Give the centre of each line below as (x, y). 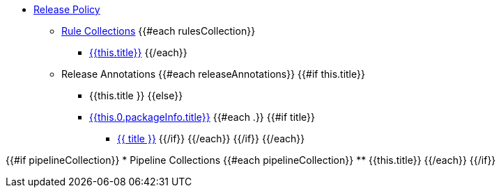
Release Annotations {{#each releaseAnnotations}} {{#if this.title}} (213, 74)
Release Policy (67, 9)
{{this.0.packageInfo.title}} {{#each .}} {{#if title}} (202, 117)
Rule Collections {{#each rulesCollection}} (159, 31)
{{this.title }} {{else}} (136, 95)
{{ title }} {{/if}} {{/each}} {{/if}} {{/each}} (211, 139)
